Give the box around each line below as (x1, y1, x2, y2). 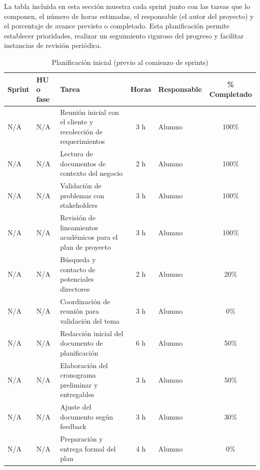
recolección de (60, 126, 103, 136)
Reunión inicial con (60, 106, 119, 117)
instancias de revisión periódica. (4, 40, 102, 50)
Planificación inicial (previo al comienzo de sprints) (51, 56, 208, 67)
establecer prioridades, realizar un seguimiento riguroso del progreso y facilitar (4, 30, 244, 40)
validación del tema (60, 315, 119, 326)
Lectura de (60, 148, 93, 159)
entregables (60, 389, 94, 400)
